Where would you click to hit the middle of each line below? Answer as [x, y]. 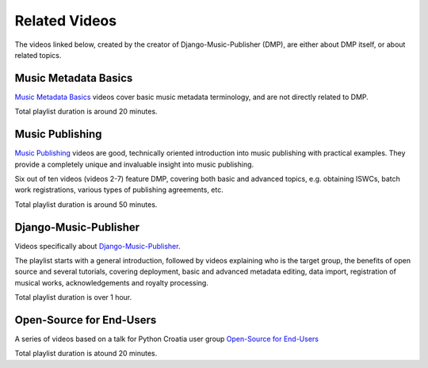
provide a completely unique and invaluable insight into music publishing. [134, 164]
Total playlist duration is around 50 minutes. [86, 204]
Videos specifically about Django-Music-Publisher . [97, 246]
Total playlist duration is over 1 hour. [73, 297]
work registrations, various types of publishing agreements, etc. [119, 190]
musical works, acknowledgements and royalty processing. [112, 282]
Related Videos [66, 21]
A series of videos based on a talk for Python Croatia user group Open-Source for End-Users [166, 339]
